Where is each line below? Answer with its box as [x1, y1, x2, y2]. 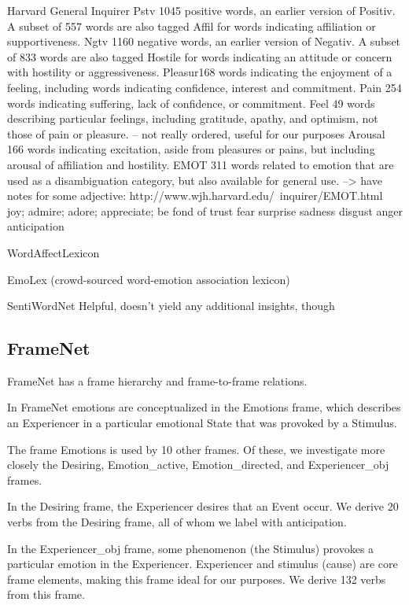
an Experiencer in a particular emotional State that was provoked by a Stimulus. [7, 415, 397, 431]
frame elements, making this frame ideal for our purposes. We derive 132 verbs [7, 570, 386, 587]
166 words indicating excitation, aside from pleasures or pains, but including [7, 141, 375, 157]
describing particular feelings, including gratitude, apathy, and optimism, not [7, 110, 378, 127]
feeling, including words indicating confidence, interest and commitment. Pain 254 [7, 79, 402, 95]
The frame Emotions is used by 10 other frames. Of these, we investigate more [7, 441, 385, 457]
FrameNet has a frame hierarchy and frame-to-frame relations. [7, 372, 308, 389]
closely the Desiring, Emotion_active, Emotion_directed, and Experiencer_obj [7, 456, 389, 473]
